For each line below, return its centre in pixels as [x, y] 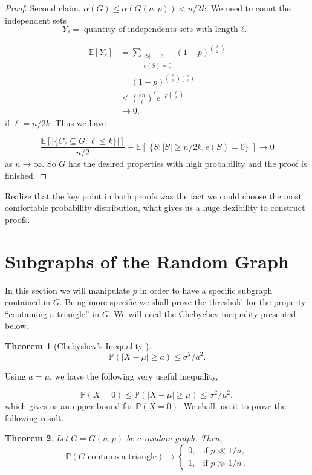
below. [17, 325]
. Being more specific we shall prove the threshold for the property [183, 302]
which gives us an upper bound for [69, 406]
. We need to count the [248, 8]
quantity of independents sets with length [161, 30]
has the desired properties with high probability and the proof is [188, 163]
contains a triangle [122, 457]
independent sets [36, 20]
